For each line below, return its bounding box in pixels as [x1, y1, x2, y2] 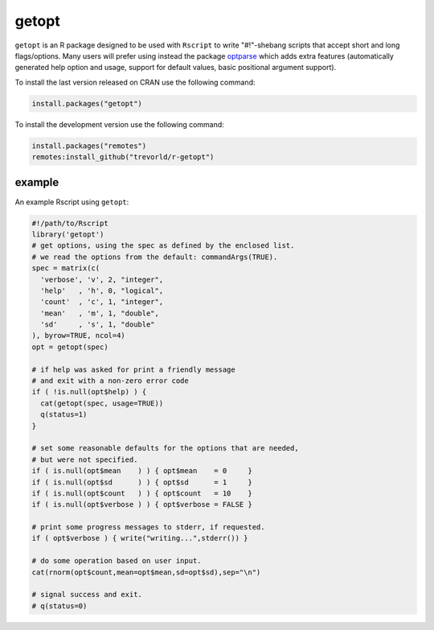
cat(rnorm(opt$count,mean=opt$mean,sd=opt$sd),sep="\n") [31, 567, 261, 577]
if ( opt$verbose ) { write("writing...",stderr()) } [31, 533, 248, 543]
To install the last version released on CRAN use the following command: [14, 77, 256, 87]
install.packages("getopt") [31, 99, 142, 108]
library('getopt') [31, 229, 104, 239]
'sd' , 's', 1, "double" [40, 320, 156, 329]
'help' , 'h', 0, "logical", [40, 286, 164, 295]
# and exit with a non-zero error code [31, 377, 189, 385]
